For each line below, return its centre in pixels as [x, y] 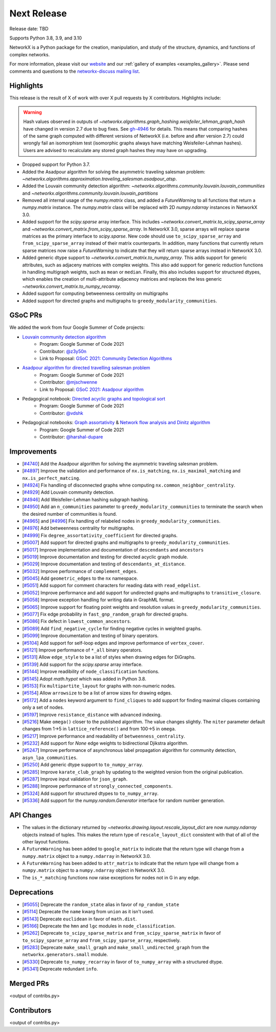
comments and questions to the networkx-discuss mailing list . [75, 71]
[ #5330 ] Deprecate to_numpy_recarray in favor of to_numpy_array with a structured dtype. [123, 962]
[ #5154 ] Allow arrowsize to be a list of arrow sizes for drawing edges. [97, 693]
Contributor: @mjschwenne [68, 382]
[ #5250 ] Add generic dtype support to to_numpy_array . [83, 765]
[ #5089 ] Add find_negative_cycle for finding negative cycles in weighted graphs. [112, 628]
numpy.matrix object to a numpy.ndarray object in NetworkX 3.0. [94, 870]
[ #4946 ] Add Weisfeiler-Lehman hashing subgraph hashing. [86, 499]
